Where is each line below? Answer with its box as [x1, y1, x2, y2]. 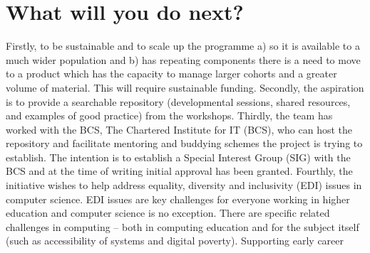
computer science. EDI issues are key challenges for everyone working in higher [6, 191, 350, 206]
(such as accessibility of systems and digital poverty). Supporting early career [6, 233, 344, 248]
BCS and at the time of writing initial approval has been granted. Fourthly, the [6, 163, 353, 178]
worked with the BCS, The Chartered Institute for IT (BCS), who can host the [6, 122, 353, 136]
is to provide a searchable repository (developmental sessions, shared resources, [6, 94, 351, 109]
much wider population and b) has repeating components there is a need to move [6, 52, 361, 67]
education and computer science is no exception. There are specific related [6, 205, 330, 220]
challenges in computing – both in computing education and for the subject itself [6, 219, 359, 234]
